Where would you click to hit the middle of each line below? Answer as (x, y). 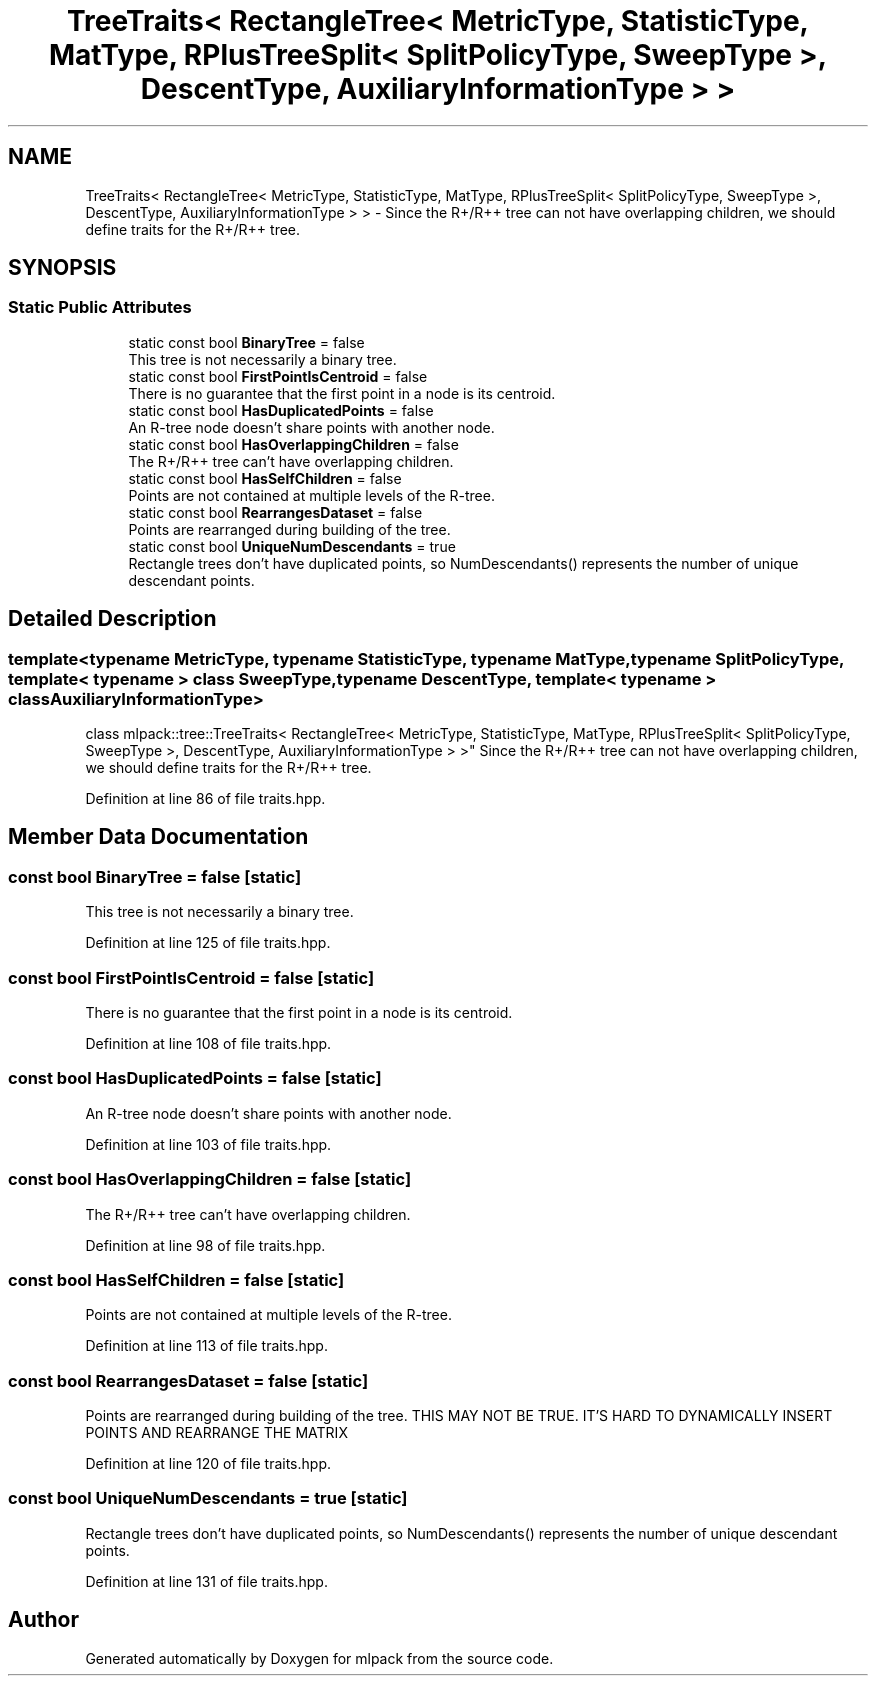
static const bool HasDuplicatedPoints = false (281, 410)
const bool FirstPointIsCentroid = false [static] (191, 977)
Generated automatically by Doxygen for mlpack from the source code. (319, 1658)
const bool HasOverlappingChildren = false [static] (210, 1179)
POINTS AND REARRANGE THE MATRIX (216, 1432)
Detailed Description (112, 619)
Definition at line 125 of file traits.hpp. (208, 943)
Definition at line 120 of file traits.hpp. (208, 1463)
